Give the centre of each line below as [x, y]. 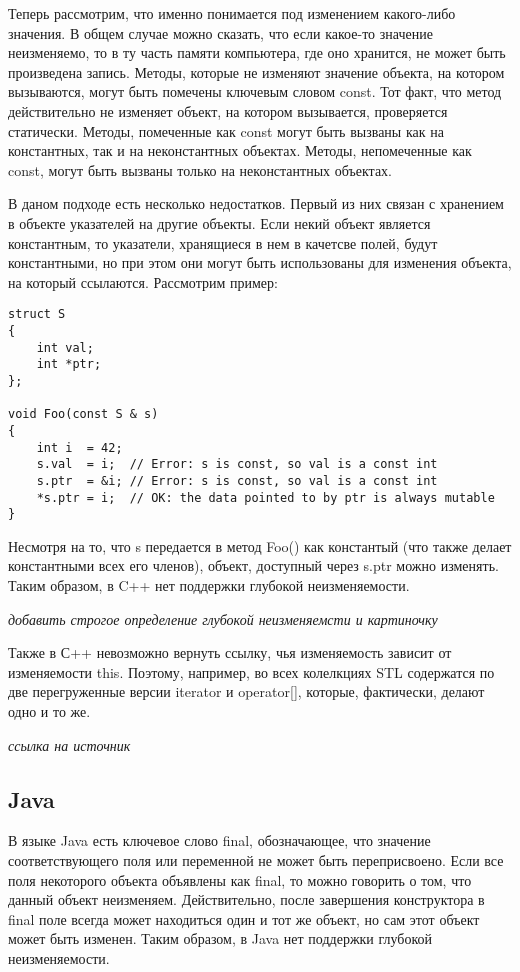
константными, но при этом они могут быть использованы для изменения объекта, [260, 262]
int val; [65, 347]
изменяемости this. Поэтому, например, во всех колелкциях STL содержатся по [251, 671]
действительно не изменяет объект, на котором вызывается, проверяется [228, 110]
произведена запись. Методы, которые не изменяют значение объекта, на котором [256, 71]
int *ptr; [69, 364]
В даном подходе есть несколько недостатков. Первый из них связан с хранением [256, 203]
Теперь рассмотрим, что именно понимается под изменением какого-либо [232, 13]
